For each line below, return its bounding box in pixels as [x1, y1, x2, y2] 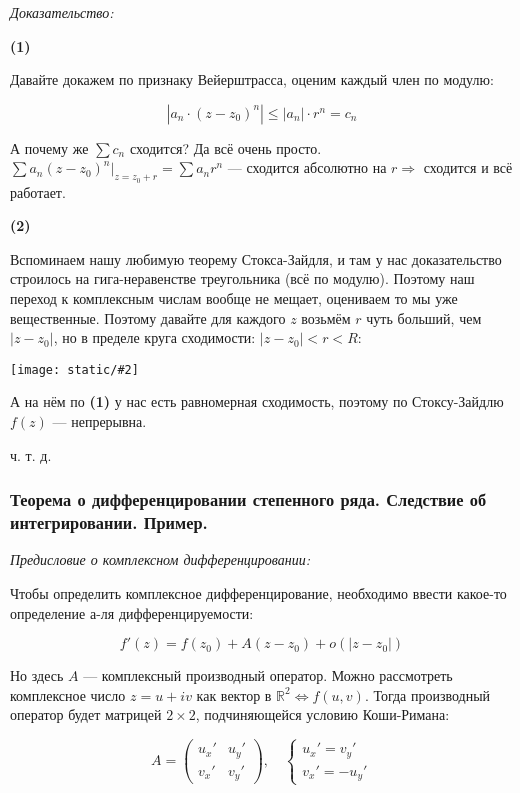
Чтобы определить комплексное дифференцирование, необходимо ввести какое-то [10, 582, 507, 603]
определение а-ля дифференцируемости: [10, 602, 254, 623]
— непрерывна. [52, 410, 147, 431]
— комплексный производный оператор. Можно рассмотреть [83, 665, 453, 686]
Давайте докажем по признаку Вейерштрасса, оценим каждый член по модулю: [10, 69, 494, 90]
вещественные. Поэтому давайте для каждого [10, 307, 286, 328]
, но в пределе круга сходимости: [53, 327, 256, 348]
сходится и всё [423, 157, 513, 178]
